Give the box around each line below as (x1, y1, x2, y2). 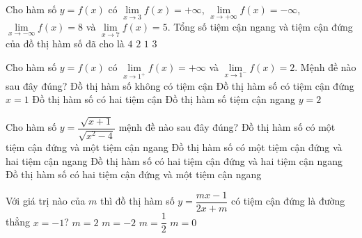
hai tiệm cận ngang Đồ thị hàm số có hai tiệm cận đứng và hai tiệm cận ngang (6, 153, 343, 168)
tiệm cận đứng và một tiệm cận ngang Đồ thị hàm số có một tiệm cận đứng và (6, 140, 343, 154)
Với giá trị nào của (6, 193, 86, 208)
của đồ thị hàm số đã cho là (6, 36, 125, 51)
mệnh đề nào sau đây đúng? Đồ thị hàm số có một (118, 120, 336, 134)
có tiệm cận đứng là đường (230, 193, 345, 208)
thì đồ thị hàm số (100, 193, 175, 208)
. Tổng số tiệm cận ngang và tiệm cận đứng (167, 19, 353, 34)
